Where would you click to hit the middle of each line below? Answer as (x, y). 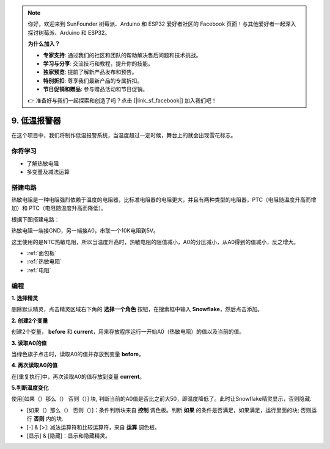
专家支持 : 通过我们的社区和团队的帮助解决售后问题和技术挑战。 (122, 55)
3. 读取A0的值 (29, 343)
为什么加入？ (44, 44)
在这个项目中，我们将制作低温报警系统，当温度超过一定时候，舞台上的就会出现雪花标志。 (124, 135)
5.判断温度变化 (30, 388)
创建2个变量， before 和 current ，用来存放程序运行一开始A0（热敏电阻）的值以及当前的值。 (128, 332)
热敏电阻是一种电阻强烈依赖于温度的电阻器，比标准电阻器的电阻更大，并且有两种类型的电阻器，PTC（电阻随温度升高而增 (164, 200)
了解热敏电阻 (43, 163)
